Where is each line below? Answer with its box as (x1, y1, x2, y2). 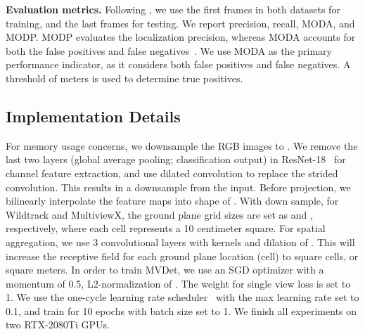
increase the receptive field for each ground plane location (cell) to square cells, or (6, 248, 359, 263)
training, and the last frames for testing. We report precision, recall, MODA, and (6, 15, 355, 30)
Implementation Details (6, 105, 181, 127)
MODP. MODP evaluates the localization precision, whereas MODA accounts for (6, 30, 356, 44)
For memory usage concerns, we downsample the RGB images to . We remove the (6, 138, 358, 153)
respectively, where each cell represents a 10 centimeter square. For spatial (6, 221, 326, 236)
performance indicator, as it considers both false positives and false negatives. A (6, 57, 351, 72)
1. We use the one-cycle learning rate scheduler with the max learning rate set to (6, 290, 359, 304)
